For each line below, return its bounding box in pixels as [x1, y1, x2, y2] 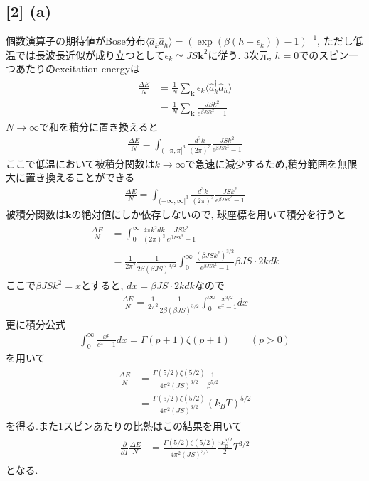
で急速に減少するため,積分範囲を [185, 156, 338, 171]
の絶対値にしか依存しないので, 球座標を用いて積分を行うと [71, 206, 346, 221]
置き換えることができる [25, 170, 135, 185]
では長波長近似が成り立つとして [15, 47, 165, 62]
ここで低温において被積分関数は [6, 156, 155, 171]
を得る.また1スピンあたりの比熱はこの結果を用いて [6, 418, 242, 433]
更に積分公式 [6, 316, 65, 331]
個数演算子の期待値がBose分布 [6, 33, 146, 48]
